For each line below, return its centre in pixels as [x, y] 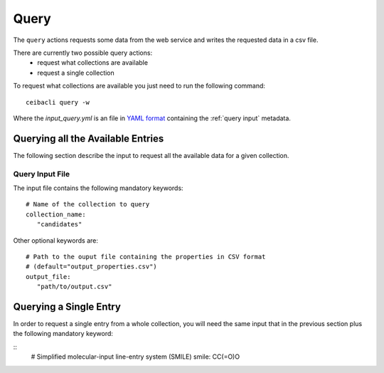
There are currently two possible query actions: [83, 53]
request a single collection [76, 73]
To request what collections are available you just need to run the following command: [139, 86]
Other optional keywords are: [56, 240]
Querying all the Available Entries [89, 138]
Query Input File [42, 174]
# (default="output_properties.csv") [92, 267]
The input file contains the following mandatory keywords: [98, 188]
